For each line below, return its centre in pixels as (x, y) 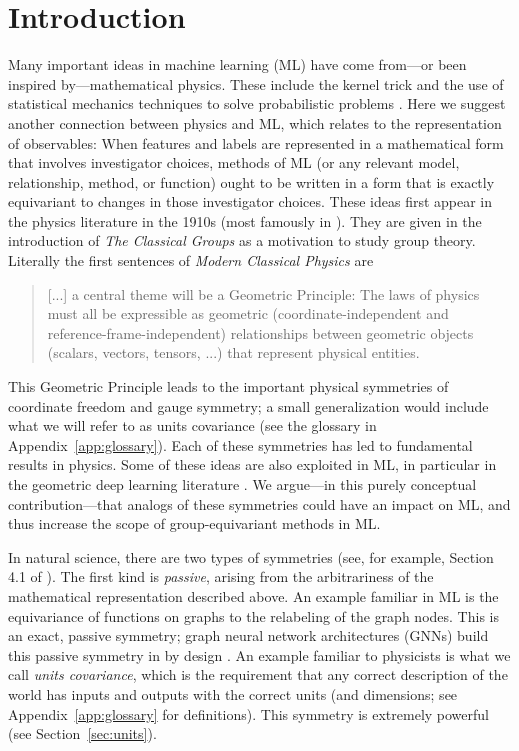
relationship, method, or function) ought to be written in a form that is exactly (251, 181)
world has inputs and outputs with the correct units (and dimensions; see (233, 693)
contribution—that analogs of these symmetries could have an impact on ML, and (259, 503)
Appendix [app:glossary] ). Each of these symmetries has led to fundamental (240, 444)
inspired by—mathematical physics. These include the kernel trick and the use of (256, 83)
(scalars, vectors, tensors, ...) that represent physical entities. (233, 352)
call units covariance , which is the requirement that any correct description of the (258, 674)
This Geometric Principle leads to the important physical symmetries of (228, 386)
